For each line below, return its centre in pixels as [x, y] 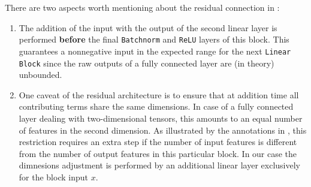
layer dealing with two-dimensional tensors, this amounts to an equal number [161, 118]
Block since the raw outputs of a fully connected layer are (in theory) [147, 63]
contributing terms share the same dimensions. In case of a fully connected [156, 106]
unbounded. [40, 75]
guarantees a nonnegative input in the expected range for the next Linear [155, 51]
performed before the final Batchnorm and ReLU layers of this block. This [154, 39]
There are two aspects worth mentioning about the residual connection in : [142, 7]
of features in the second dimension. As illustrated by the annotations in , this [163, 130]
